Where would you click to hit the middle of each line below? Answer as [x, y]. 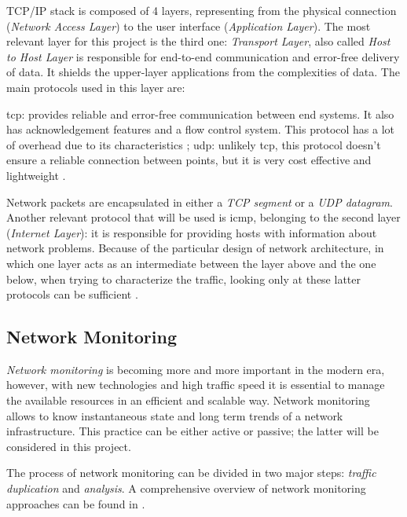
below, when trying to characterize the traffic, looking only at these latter [183, 279]
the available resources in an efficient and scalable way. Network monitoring [188, 400]
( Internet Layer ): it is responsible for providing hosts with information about [192, 232]
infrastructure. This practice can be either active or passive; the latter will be [192, 431]
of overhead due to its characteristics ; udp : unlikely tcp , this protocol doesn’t [194, 144]
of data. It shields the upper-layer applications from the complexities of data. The [203, 72]
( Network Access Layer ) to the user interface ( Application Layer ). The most [189, 26]
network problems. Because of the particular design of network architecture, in [195, 248]
